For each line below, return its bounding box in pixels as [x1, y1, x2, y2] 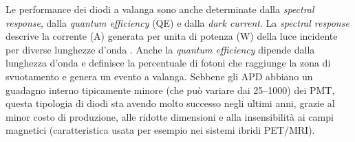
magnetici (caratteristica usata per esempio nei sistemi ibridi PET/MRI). [6, 123, 315, 137]
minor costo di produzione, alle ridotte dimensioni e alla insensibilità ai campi [6, 109, 334, 123]
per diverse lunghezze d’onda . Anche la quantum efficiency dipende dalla [6, 42, 315, 56]
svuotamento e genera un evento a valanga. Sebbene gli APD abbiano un [6, 69, 313, 83]
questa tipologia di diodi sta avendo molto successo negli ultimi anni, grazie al [6, 96, 335, 110]
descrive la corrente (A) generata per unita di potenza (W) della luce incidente [6, 29, 338, 43]
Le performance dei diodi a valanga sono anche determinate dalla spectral [6, 2, 314, 16]
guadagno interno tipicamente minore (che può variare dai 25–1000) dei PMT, [6, 82, 335, 97]
